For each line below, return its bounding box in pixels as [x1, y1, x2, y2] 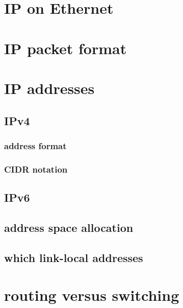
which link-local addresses [4, 249, 143, 265]
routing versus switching [4, 285, 179, 305]
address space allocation [4, 219, 134, 235]
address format [4, 139, 67, 152]
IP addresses [4, 77, 95, 98]
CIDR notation [4, 162, 68, 175]
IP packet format [4, 37, 127, 58]
